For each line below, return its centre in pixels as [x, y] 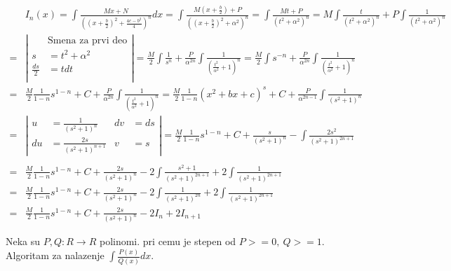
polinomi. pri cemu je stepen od [168, 241]
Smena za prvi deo [88, 41]
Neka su [23, 241]
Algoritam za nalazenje [55, 255]
